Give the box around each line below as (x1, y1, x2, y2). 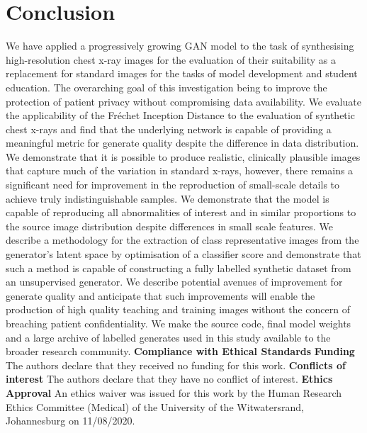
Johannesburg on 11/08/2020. (6, 413, 135, 428)
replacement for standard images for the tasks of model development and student (6, 66, 358, 81)
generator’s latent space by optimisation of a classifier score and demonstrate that (6, 247, 361, 262)
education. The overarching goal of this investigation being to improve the (6, 79, 327, 94)
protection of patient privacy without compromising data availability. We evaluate (6, 94, 361, 108)
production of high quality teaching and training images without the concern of (6, 302, 350, 317)
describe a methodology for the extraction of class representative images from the (6, 232, 359, 247)
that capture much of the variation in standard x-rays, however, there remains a (6, 163, 354, 178)
